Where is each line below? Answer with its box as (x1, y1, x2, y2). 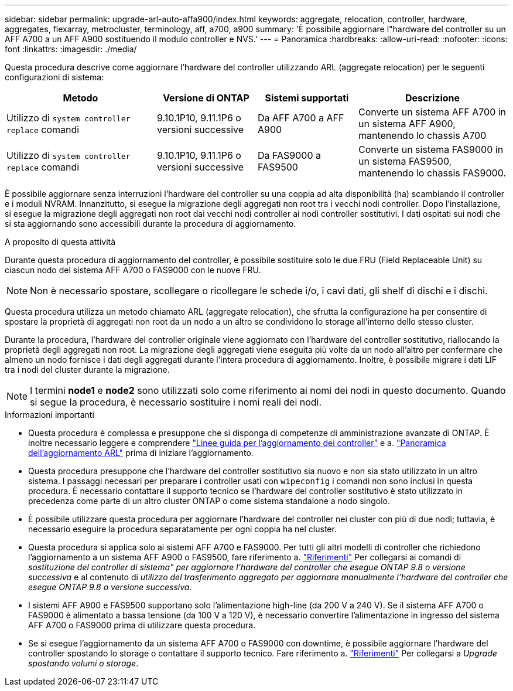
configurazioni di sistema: (5, 72, 104, 82)
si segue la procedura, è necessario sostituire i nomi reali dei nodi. (30, 396, 322, 408)
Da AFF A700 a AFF (258, 112, 344, 124)
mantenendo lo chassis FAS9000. (358, 167, 506, 179)
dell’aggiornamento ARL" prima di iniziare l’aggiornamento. (28, 448, 254, 458)
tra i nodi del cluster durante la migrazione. (5, 365, 170, 375)
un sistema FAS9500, (358, 155, 452, 167)
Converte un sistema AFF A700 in (358, 106, 507, 118)
